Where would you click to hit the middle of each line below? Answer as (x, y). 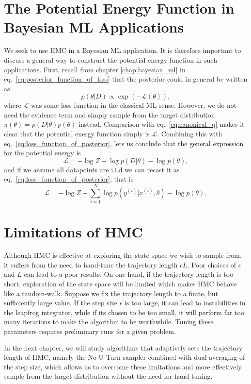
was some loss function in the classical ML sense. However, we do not (134, 105)
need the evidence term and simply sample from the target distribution (110, 114)
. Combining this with (190, 134)
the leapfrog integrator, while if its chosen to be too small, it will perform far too (124, 312)
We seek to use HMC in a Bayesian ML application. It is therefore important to (123, 50)
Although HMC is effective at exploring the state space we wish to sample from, (123, 255)
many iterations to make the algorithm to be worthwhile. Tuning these (109, 322)
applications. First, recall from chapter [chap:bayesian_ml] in (95, 69)
